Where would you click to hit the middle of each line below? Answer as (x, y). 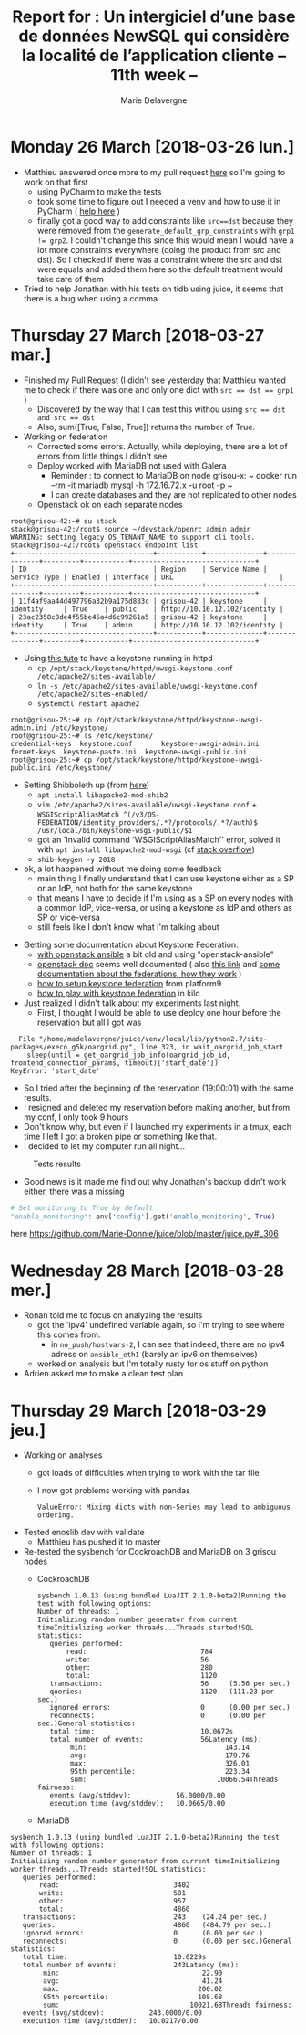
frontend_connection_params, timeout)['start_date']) (115, 1063)
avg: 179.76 (159, 1756)
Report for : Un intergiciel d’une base (154, 17)
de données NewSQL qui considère (154, 36)
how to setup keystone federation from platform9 (129, 983)
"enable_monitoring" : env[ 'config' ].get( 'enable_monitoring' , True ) (143, 1217)
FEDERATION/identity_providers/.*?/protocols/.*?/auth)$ (148, 822)
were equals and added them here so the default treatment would (160, 269)
